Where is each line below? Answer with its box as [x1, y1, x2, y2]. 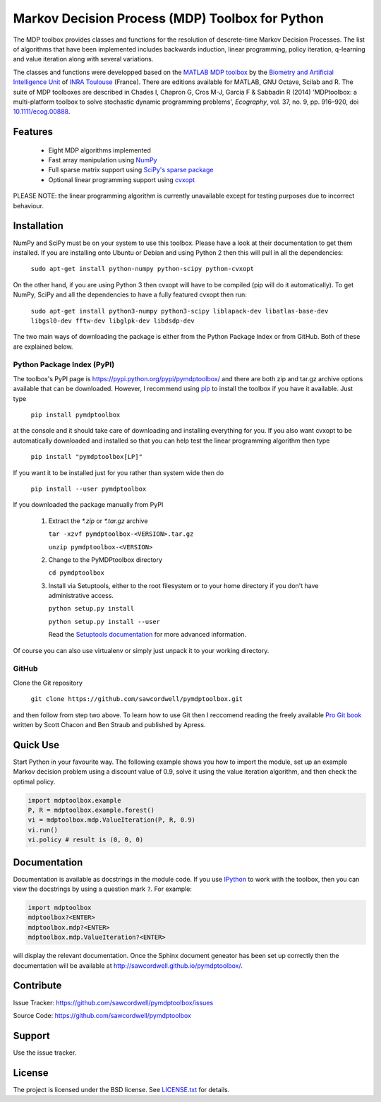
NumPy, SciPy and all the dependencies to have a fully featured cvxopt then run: [13, 290, 247, 299]
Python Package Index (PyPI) [13, 360, 115, 370]
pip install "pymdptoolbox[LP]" [30, 453, 143, 461]
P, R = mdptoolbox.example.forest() [28, 806, 155, 814]
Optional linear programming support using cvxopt [48, 175, 195, 184]
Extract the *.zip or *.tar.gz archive [48, 516, 148, 525]
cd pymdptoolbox [48, 569, 105, 577]
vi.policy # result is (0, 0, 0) [28, 836, 144, 844]
